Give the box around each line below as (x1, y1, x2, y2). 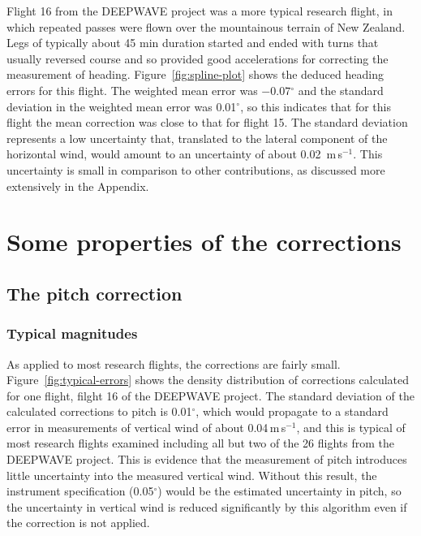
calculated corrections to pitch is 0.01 (6, 403, 192, 420)
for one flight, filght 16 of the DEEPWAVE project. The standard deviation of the (6, 387, 415, 404)
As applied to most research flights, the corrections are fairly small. (6, 355, 341, 372)
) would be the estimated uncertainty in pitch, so (157, 482, 402, 499)
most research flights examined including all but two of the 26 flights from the (6, 434, 394, 452)
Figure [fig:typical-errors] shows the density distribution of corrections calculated (6, 371, 410, 388)
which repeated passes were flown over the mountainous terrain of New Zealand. (6, 18, 406, 35)
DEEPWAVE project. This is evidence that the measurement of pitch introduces (6, 451, 407, 468)
